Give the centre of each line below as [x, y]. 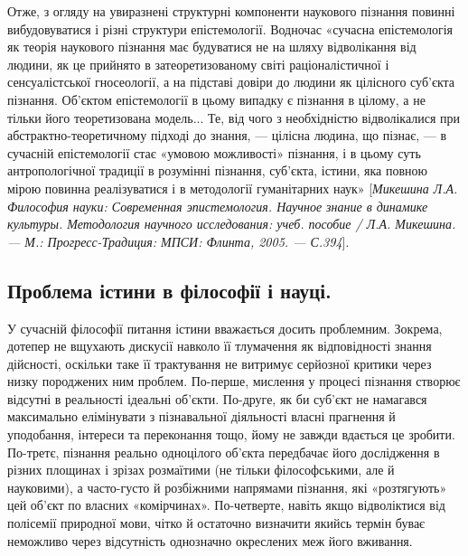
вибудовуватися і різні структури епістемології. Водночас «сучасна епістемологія [230, 28]
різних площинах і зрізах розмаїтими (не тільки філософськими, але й [201, 470]
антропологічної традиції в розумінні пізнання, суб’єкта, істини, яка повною [218, 170]
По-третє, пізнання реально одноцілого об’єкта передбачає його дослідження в [224, 452]
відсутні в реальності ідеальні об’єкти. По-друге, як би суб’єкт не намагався [217, 398]
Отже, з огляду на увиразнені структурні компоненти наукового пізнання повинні [231, 11]
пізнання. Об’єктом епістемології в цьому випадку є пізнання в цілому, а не [216, 99]
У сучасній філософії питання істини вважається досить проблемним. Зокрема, [225, 328]
